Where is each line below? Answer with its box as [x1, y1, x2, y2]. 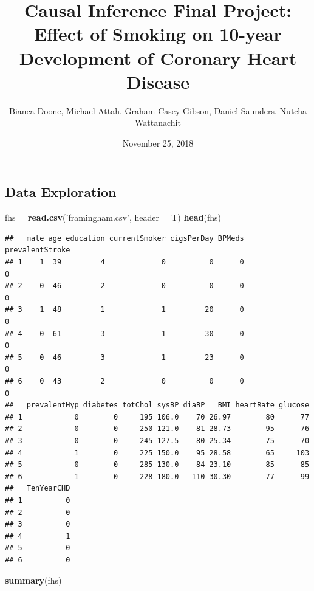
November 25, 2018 [122, 136, 194, 149]
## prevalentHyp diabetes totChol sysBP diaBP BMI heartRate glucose [5, 401, 310, 410]
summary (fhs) [5, 573, 62, 586]
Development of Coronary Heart [19, 45, 297, 70]
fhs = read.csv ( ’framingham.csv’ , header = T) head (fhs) [5, 211, 221, 224]
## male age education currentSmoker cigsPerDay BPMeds [5, 233, 244, 243]
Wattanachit [135, 116, 181, 129]
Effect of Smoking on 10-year [34, 21, 282, 46]
